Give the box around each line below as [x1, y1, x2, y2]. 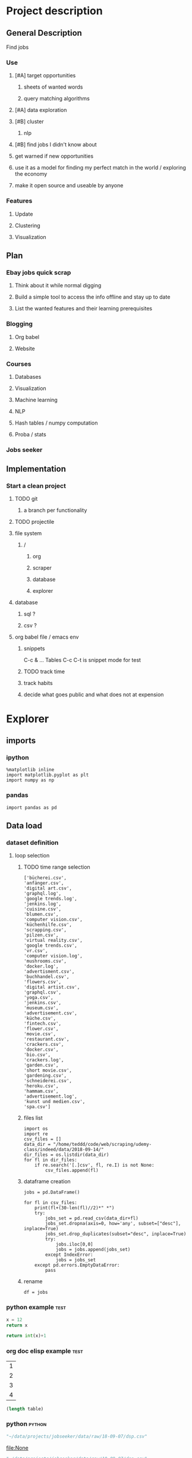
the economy [14, 171, 48, 178]
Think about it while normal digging [14, 282, 102, 289]
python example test [6, 1303, 67, 1312]
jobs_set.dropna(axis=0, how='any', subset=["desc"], [45, 1221, 181, 1227]
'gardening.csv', [23, 1073, 67, 1079]
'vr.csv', [23, 948, 49, 954]
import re [23, 1131, 49, 1137]
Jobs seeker [6, 445, 43, 454]
